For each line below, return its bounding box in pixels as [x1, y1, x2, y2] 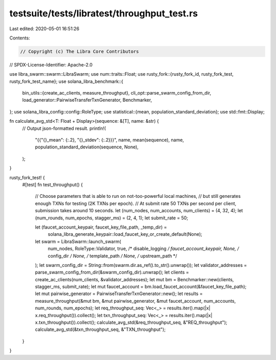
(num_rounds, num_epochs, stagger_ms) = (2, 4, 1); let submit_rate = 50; [35, 215, 189, 221]
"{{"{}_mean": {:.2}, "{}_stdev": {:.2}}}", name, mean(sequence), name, [35, 137, 184, 143]
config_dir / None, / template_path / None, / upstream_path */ [48, 253, 177, 259]
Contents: [9, 35, 30, 41]
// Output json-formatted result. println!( [22, 125, 106, 131]
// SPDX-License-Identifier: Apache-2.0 [9, 61, 93, 67]
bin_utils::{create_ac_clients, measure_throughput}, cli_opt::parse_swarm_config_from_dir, [22, 90, 212, 96]
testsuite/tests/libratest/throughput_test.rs [9, 8, 198, 19]
